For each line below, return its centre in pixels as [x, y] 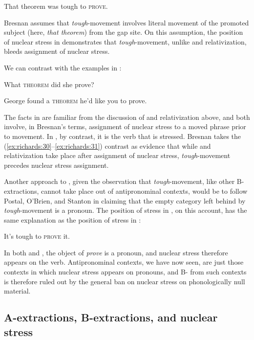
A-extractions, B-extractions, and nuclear [111, 317]
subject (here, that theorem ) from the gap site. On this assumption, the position [124, 32]
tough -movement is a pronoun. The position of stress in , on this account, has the [126, 210]
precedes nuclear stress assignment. [56, 165]
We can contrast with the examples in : [63, 67]
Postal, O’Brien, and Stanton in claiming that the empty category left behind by [125, 200]
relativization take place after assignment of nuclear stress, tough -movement [117, 155]
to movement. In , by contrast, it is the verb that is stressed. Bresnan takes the [123, 136]
